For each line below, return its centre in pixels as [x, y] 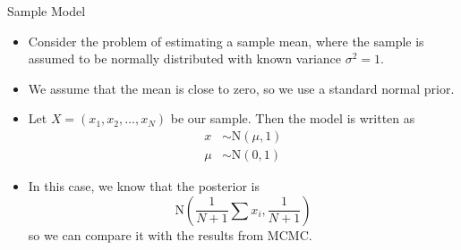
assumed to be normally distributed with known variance [184, 58]
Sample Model [47, 11]
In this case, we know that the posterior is [144, 186]
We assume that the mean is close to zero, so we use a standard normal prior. [241, 88]
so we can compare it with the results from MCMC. [170, 234]
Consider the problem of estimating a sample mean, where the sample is [226, 41]
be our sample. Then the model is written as [293, 118]
